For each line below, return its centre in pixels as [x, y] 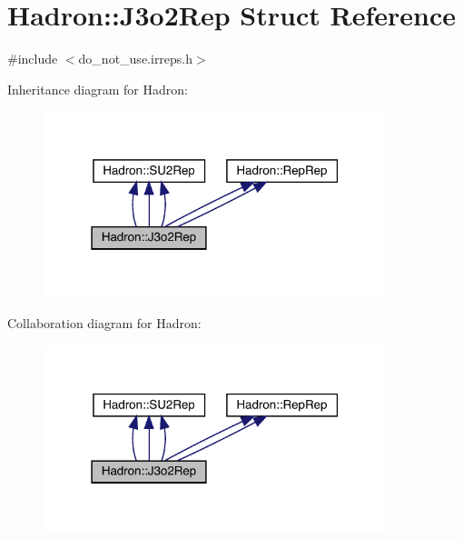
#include [33, 59]
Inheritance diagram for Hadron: [98, 89]
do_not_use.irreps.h [136, 59]
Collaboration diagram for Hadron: [104, 323]
